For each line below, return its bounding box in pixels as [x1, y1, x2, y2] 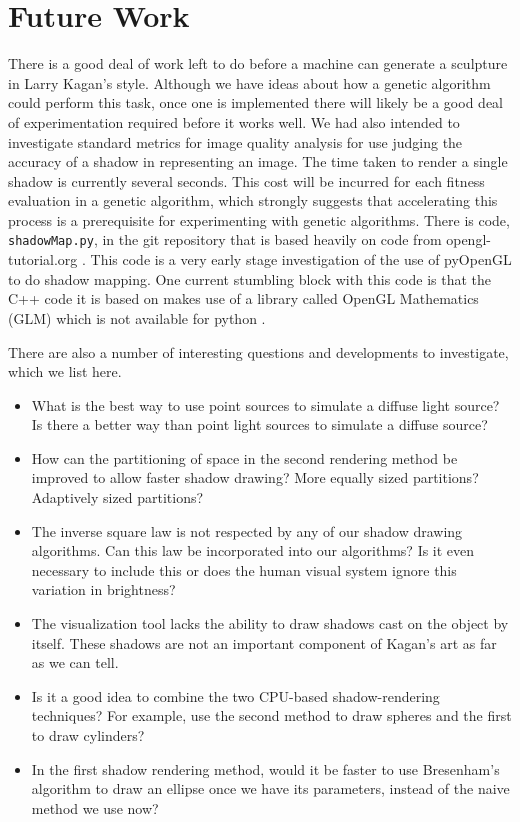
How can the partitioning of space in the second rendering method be [31, 447, 458, 468]
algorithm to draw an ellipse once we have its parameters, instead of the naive [31, 778, 510, 799]
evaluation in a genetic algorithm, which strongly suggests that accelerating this [8, 190, 498, 211]
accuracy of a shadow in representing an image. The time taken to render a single [8, 151, 508, 172]
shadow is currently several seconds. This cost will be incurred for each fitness [8, 170, 485, 191]
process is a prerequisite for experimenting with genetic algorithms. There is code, [8, 209, 510, 230]
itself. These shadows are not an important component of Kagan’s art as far [31, 632, 497, 653]
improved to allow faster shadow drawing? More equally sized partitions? [31, 467, 479, 488]
